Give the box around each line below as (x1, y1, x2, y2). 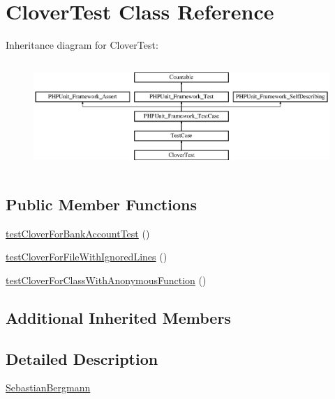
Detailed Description (6, 347, 158, 369)
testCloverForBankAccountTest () (6, 226, 150, 240)
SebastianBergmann (6, 380, 91, 395)
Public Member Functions (6, 193, 197, 214)
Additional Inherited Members (6, 306, 231, 328)
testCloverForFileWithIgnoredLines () (6, 249, 167, 264)
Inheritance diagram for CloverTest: (6, 38, 158, 52)
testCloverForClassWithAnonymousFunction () (6, 272, 207, 287)
